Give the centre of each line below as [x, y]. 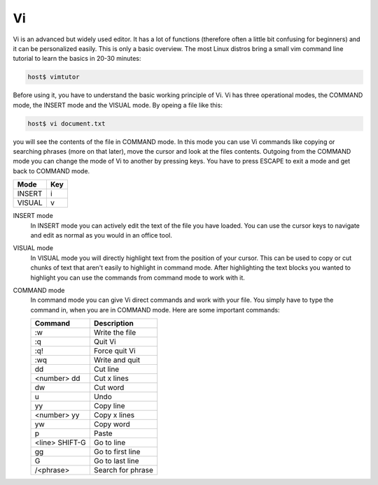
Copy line [109, 406]
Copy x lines [114, 415]
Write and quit [117, 360]
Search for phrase [123, 470]
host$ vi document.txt [66, 123]
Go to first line [117, 452]
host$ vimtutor [54, 77]
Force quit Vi [114, 351]
